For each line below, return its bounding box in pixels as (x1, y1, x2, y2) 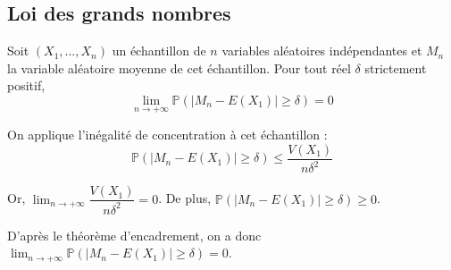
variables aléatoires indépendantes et (221, 41, 422, 60)
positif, (7, 76, 46, 95)
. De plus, (158, 189, 212, 207)
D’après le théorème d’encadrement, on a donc (7, 225, 262, 244)
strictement (364, 58, 427, 77)
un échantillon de (112, 41, 206, 60)
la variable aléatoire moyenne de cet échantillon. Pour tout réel (7, 58, 351, 77)
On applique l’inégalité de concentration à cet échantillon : (7, 125, 328, 144)
